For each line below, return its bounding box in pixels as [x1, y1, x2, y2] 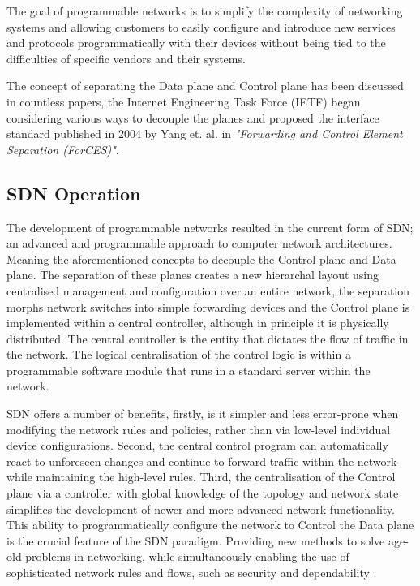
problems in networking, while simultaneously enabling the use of [25, 548, 349, 565]
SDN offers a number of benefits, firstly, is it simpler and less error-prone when [6, 405, 399, 422]
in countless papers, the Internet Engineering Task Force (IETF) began [6, 93, 361, 110]
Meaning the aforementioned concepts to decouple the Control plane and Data [6, 250, 396, 267]
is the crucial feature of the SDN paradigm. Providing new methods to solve [6, 532, 385, 549]
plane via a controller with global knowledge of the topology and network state [6, 485, 399, 502]
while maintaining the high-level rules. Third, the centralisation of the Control [6, 468, 396, 485]
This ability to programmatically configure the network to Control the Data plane [6, 516, 414, 533]
